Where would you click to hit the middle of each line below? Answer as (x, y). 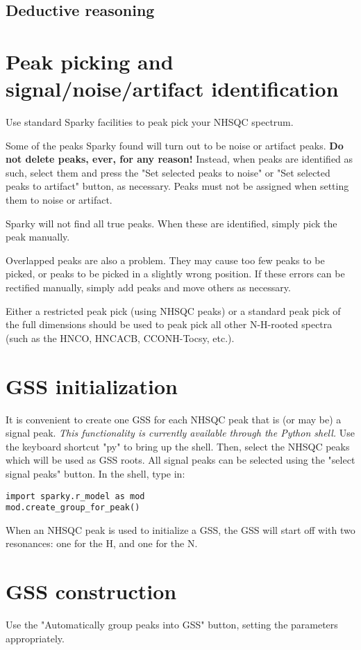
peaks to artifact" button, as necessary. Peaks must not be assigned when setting (177, 186)
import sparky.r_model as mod (75, 496)
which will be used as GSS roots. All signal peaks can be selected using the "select (180, 460)
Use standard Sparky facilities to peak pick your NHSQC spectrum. (150, 122)
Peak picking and (90, 61)
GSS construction (91, 591)
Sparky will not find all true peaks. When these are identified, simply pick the (171, 223)
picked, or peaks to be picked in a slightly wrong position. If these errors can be (175, 274)
